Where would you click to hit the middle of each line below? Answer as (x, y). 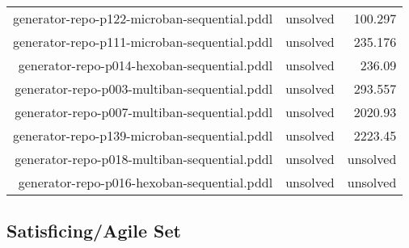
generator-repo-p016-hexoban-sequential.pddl (145, 182)
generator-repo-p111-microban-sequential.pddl (143, 42)
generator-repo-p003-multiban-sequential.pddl (144, 88)
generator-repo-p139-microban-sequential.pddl (143, 135)
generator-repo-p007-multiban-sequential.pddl (144, 112)
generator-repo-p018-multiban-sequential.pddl (144, 159)
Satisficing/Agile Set (94, 231)
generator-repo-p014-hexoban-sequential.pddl (145, 65)
